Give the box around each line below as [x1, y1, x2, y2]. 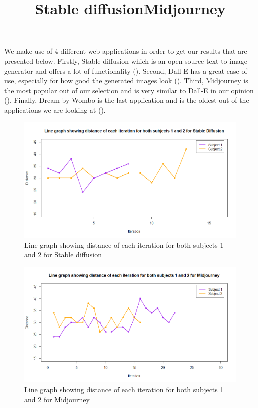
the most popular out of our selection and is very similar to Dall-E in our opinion [4, 85, 254, 95]
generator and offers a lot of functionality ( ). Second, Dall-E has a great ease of [4, 65, 247, 76]
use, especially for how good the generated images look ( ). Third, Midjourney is [4, 75, 248, 86]
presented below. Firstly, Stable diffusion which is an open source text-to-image [4, 55, 248, 66]
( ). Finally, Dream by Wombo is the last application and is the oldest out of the [4, 95, 249, 105]
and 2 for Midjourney [24, 394, 90, 404]
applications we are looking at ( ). [4, 104, 106, 115]
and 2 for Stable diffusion [24, 249, 102, 260]
